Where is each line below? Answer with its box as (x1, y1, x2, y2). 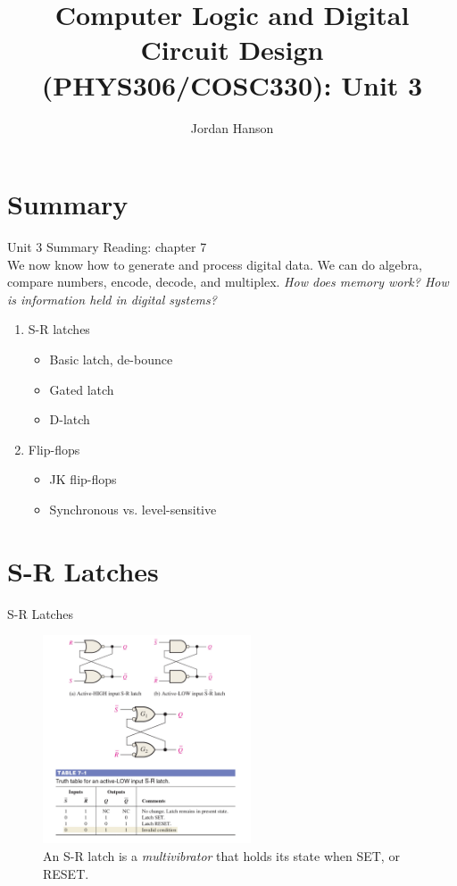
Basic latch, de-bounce (49, 350, 173, 368)
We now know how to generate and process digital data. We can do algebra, (7, 255, 422, 273)
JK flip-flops (49, 470, 117, 489)
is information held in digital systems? (7, 289, 217, 308)
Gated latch (49, 380, 114, 398)
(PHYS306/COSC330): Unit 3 (41, 66, 423, 103)
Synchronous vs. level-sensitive (49, 499, 217, 518)
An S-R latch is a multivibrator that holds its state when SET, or (43, 847, 400, 865)
